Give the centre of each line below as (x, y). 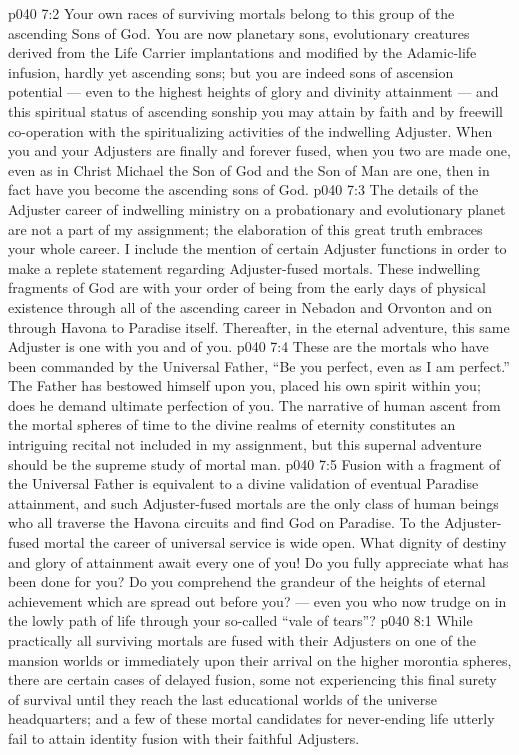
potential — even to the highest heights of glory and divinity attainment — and (253, 91)
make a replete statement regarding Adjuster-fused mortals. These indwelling (244, 267)
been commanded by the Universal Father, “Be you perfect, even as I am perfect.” (259, 365)
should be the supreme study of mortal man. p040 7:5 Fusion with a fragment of (254, 463)
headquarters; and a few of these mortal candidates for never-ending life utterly (251, 718)
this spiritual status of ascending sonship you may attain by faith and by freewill (255, 110)
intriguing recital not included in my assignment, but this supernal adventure (245, 444)
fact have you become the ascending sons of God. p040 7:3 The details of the (243, 189)
